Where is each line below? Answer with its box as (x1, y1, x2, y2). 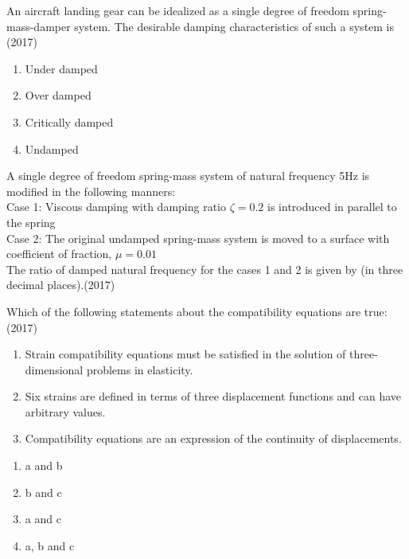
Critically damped (25, 113, 114, 130)
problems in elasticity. (86, 361, 193, 377)
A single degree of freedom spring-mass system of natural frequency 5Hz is (6, 167, 370, 184)
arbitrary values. (25, 403, 106, 420)
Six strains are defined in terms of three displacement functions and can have (25, 388, 402, 405)
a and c (25, 510, 61, 527)
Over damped (25, 87, 92, 104)
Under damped (25, 60, 98, 76)
